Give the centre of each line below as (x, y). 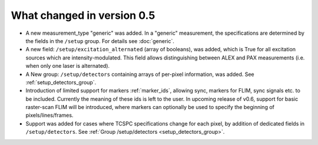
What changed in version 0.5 (83, 15)
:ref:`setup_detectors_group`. (61, 82)
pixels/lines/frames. (49, 116)
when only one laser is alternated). (68, 66)
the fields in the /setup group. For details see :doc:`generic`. (100, 41)
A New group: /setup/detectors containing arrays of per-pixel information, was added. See (140, 74)
